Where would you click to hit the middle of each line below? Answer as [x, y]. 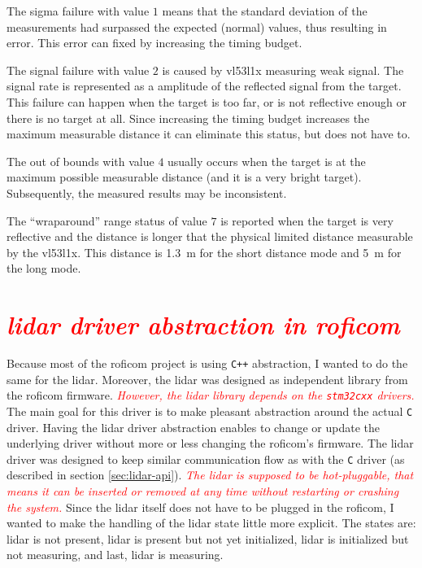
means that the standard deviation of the [265, 11]
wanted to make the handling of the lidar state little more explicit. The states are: [211, 523]
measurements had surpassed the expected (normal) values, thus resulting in [197, 26]
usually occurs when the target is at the [267, 161]
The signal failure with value [78, 70]
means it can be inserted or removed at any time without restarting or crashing [203, 491]
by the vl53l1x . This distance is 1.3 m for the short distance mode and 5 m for [204, 252]
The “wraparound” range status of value [107, 220]
